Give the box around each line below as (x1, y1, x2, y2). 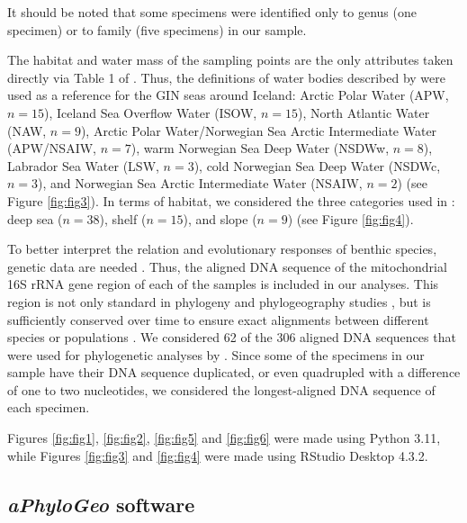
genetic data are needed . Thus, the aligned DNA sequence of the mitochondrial (7, 257, 447, 275)
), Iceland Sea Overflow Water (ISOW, (44, 103, 257, 122)
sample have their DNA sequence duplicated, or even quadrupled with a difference (7, 363, 461, 382)
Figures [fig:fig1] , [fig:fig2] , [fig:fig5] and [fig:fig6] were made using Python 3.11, (7, 428, 441, 447)
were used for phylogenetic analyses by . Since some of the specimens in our (7, 345, 425, 364)
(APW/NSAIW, (7, 139, 96, 158)
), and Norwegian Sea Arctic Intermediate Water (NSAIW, (38, 174, 363, 193)
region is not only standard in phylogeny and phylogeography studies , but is (7, 292, 431, 311)
